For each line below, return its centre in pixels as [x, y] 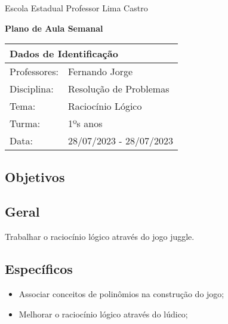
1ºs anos [85, 124]
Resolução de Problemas [118, 89]
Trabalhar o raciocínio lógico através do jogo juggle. [100, 237]
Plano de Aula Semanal [54, 28]
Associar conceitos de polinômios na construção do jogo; [121, 293]
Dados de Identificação [64, 54]
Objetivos [35, 176]
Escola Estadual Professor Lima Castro [76, 8]
